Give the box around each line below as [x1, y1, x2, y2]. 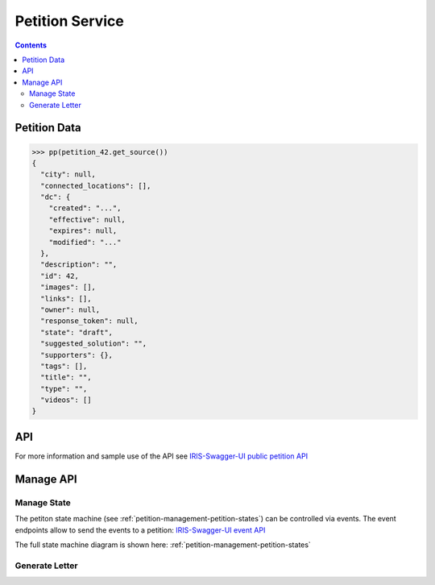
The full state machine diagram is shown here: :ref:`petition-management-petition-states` [14, 540, 312, 550]
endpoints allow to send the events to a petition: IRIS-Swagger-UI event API [14, 525, 266, 535]
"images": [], [40, 283, 97, 292]
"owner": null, [40, 305, 101, 314]
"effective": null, [48, 214, 126, 224]
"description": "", [40, 260, 118, 269]
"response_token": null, [40, 317, 139, 326]
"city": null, [40, 170, 97, 179]
